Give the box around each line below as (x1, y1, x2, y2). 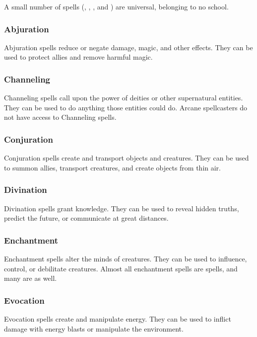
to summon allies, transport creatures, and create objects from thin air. (4, 162, 221, 172)
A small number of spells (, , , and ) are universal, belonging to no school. (4, 1, 229, 11)
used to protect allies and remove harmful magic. (4, 52, 153, 62)
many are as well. (4, 273, 57, 283)
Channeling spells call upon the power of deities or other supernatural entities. (4, 92, 243, 103)
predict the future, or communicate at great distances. (4, 213, 169, 223)
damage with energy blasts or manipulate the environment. (4, 323, 184, 334)
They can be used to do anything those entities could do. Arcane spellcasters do (4, 102, 248, 112)
